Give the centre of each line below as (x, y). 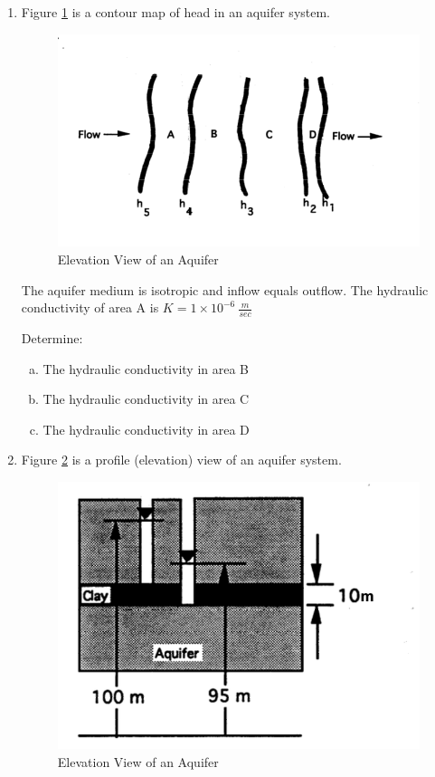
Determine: (52, 338)
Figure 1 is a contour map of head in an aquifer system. (176, 12)
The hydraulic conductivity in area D (146, 429)
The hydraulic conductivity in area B (146, 368)
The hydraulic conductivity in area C (146, 399)
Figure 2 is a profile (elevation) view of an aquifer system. (181, 460)
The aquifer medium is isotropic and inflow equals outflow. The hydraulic (225, 289)
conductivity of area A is (90, 307)
